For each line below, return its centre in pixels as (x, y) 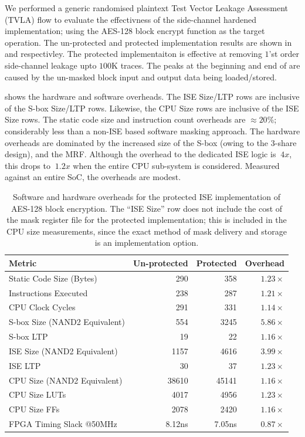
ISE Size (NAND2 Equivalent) (63, 350)
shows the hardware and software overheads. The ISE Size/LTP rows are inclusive (152, 96)
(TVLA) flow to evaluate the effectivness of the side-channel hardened (131, 19)
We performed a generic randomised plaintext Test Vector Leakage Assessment (147, 8)
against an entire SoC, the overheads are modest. (93, 177)
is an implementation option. (147, 243)
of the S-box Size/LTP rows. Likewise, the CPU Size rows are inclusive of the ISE (152, 108)
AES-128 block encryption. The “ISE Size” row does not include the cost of (147, 208)
